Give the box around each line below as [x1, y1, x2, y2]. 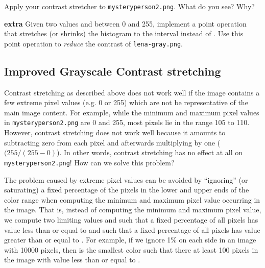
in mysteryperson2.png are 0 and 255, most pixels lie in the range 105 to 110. [4, 117, 250, 128]
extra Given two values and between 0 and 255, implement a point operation [4, 18, 247, 29]
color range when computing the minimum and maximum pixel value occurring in [4, 194, 260, 205]
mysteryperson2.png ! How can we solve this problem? [4, 157, 175, 167]
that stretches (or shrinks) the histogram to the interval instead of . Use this [4, 28, 244, 39]
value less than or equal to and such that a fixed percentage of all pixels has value [4, 224, 260, 235]
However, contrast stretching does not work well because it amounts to [4, 127, 226, 138]
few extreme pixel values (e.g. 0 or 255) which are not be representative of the [4, 97, 248, 108]
